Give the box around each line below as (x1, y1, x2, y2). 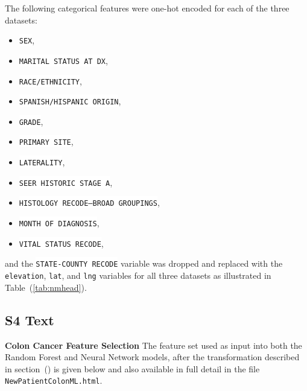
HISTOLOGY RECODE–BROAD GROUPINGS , (19, 196, 160, 209)
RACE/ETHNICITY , (19, 74, 82, 87)
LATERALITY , (19, 156, 65, 168)
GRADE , (19, 115, 43, 127)
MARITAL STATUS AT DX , (19, 54, 108, 66)
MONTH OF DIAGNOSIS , (19, 217, 100, 229)
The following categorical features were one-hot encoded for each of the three (5, 2, 290, 14)
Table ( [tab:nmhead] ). (5, 281, 87, 293)
